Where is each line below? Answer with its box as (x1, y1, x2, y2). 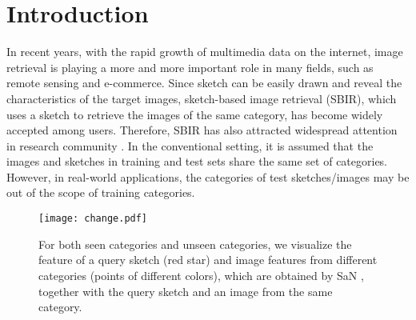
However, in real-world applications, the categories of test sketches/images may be (6, 168, 410, 185)
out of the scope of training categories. (6, 184, 195, 201)
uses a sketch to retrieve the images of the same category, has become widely (6, 106, 383, 122)
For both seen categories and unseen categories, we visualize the (38, 235, 352, 252)
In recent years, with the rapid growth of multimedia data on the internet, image (6, 43, 403, 60)
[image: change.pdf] (38, 213, 148, 225)
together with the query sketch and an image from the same (38, 282, 333, 299)
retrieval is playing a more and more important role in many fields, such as (6, 58, 374, 75)
